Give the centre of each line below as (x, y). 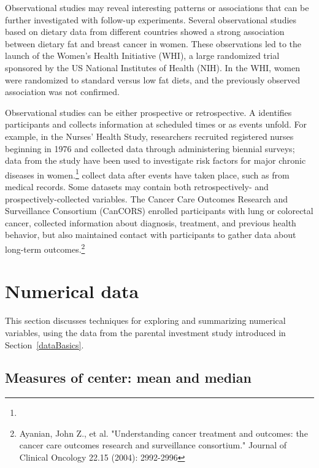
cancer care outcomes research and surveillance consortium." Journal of (153, 445)
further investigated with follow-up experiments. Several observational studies (151, 19)
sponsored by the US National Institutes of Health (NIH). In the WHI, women (153, 67)
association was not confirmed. (62, 92)
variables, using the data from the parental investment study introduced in (145, 332)
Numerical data (72, 291)
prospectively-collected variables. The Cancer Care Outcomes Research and (147, 198)
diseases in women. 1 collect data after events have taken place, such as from (147, 174)
